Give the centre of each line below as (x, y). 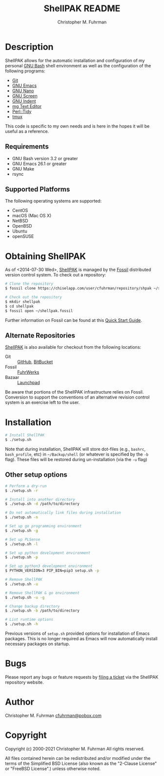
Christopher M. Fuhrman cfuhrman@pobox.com (53, 715)
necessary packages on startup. (38, 644)
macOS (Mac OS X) (32, 216)
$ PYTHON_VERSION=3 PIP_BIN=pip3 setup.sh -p (52, 571)
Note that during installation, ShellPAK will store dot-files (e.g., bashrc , (75, 449)
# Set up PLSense (23, 539)
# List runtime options (29, 620)
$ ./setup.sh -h (21, 624)
